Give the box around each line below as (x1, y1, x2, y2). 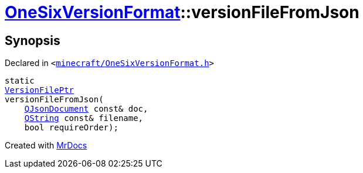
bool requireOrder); (24, 123, 118, 133)
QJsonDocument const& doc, (24, 104, 148, 114)
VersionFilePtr (5, 85, 74, 95)
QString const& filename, (24, 113, 144, 123)
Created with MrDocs (5, 140, 87, 151)
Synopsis (5, 33, 60, 48)
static (5, 76, 35, 86)
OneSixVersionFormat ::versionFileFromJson (5, 2, 359, 22)
